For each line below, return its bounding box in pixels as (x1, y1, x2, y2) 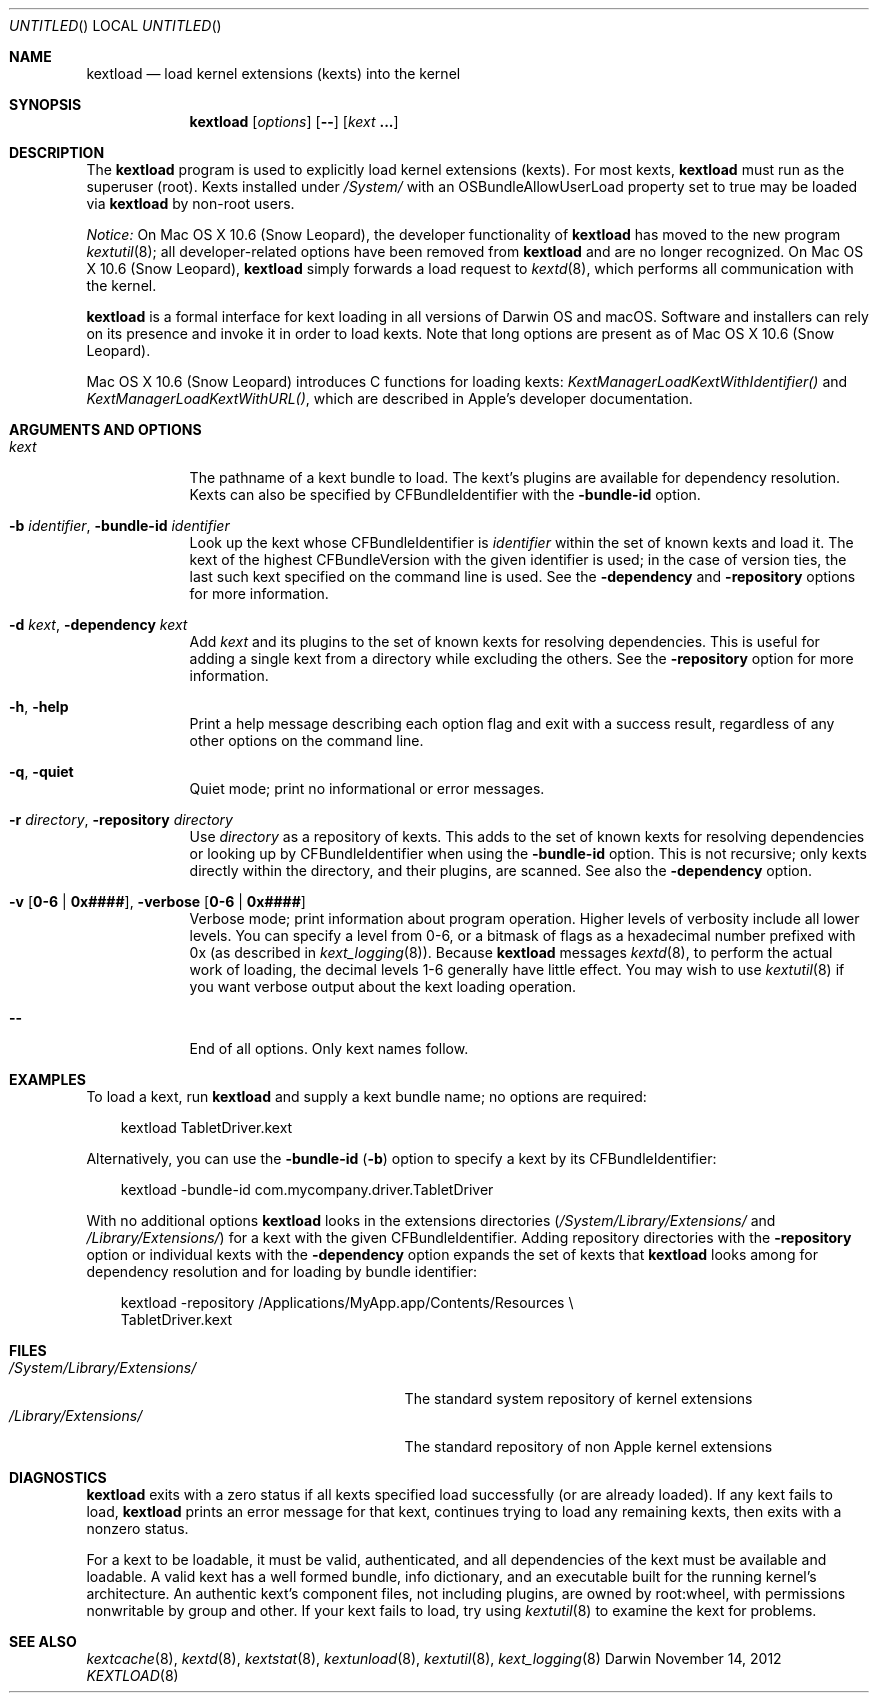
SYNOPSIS (9, 96, 82, 113)
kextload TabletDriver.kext (120, 1119, 293, 1136)
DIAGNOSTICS (9, 1469, 107, 1486)
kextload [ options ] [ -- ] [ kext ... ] (189, 113, 399, 130)
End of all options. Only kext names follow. (189, 1040, 469, 1057)
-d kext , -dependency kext (9, 616, 188, 633)
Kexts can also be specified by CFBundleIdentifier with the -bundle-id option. (189, 486, 701, 503)
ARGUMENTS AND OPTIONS (9, 421, 202, 438)
